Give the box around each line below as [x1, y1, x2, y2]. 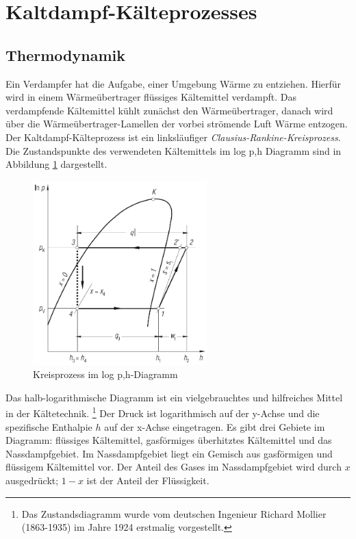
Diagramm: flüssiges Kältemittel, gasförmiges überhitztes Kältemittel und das [5, 433, 332, 447]
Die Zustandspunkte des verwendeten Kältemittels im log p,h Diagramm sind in [5, 143, 342, 158]
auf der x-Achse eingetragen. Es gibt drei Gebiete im [104, 419, 325, 434]
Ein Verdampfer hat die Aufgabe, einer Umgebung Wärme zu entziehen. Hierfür [5, 76, 342, 90]
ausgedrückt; [5, 473, 59, 487]
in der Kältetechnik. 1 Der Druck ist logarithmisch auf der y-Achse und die [5, 404, 320, 420]
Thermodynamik [5, 44, 125, 65]
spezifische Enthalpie [5, 419, 92, 434]
